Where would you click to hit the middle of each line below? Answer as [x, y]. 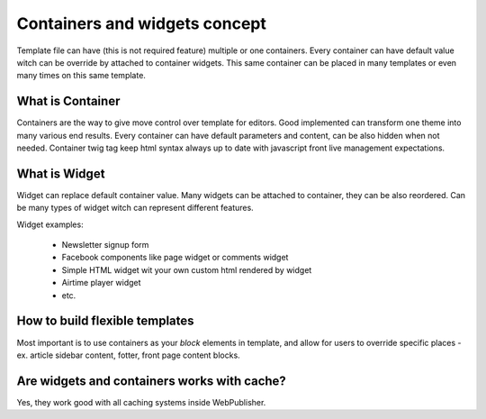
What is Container [68, 101]
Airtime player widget [101, 283]
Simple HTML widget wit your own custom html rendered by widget [187, 269]
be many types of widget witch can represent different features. [135, 208]
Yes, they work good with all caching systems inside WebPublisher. [141, 402]
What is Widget [61, 173]
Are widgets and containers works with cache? [152, 381]
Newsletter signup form [105, 245]
